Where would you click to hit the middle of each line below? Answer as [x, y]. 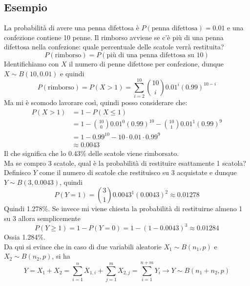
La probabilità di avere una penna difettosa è [72, 28]
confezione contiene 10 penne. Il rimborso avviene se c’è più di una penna [114, 37]
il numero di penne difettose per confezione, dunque [146, 63]
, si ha [61, 256]
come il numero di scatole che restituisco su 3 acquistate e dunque [138, 172]
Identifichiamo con [31, 63]
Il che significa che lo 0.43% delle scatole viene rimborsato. [92, 153]
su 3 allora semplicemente [42, 218]
